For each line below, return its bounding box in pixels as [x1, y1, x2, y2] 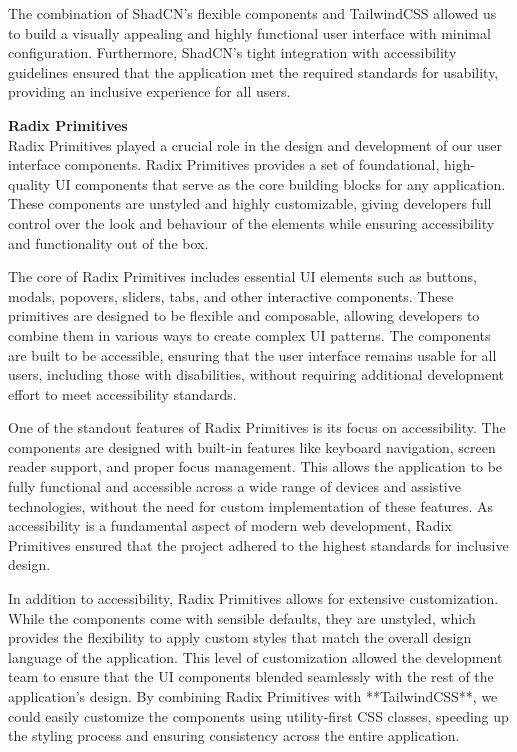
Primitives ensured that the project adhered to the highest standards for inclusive [8, 534, 509, 555]
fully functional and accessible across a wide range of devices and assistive [8, 476, 461, 497]
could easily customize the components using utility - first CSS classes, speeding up [8, 705, 509, 726]
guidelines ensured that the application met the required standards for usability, [8, 61, 499, 82]
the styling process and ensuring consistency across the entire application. [8, 725, 460, 746]
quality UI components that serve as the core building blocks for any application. [8, 173, 506, 194]
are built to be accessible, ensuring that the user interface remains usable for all [8, 344, 497, 365]
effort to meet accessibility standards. [8, 383, 237, 404]
